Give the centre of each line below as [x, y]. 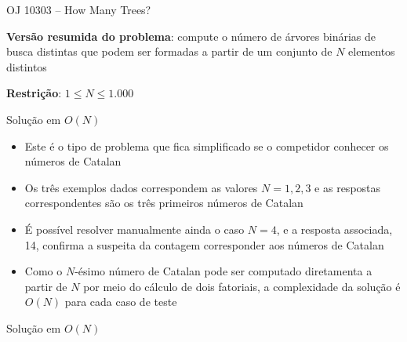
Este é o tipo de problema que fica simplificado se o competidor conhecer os [207, 146]
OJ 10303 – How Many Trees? [79, 9]
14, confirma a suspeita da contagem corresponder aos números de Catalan [204, 244]
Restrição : [34, 93]
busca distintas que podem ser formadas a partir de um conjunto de [169, 51]
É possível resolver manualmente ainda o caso [134, 229]
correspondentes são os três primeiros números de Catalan [164, 203]
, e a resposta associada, [334, 229]
